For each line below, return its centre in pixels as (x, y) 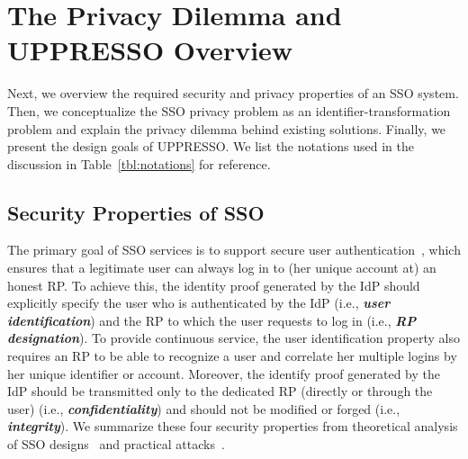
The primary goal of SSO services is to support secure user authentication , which (234, 250)
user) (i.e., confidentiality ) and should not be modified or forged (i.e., (204, 408)
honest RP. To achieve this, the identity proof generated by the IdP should (214, 285)
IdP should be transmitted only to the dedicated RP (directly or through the (220, 391)
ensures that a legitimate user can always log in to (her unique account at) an (222, 268)
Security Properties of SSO (136, 212)
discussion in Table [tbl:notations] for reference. (139, 163)
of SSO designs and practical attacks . (116, 444)
